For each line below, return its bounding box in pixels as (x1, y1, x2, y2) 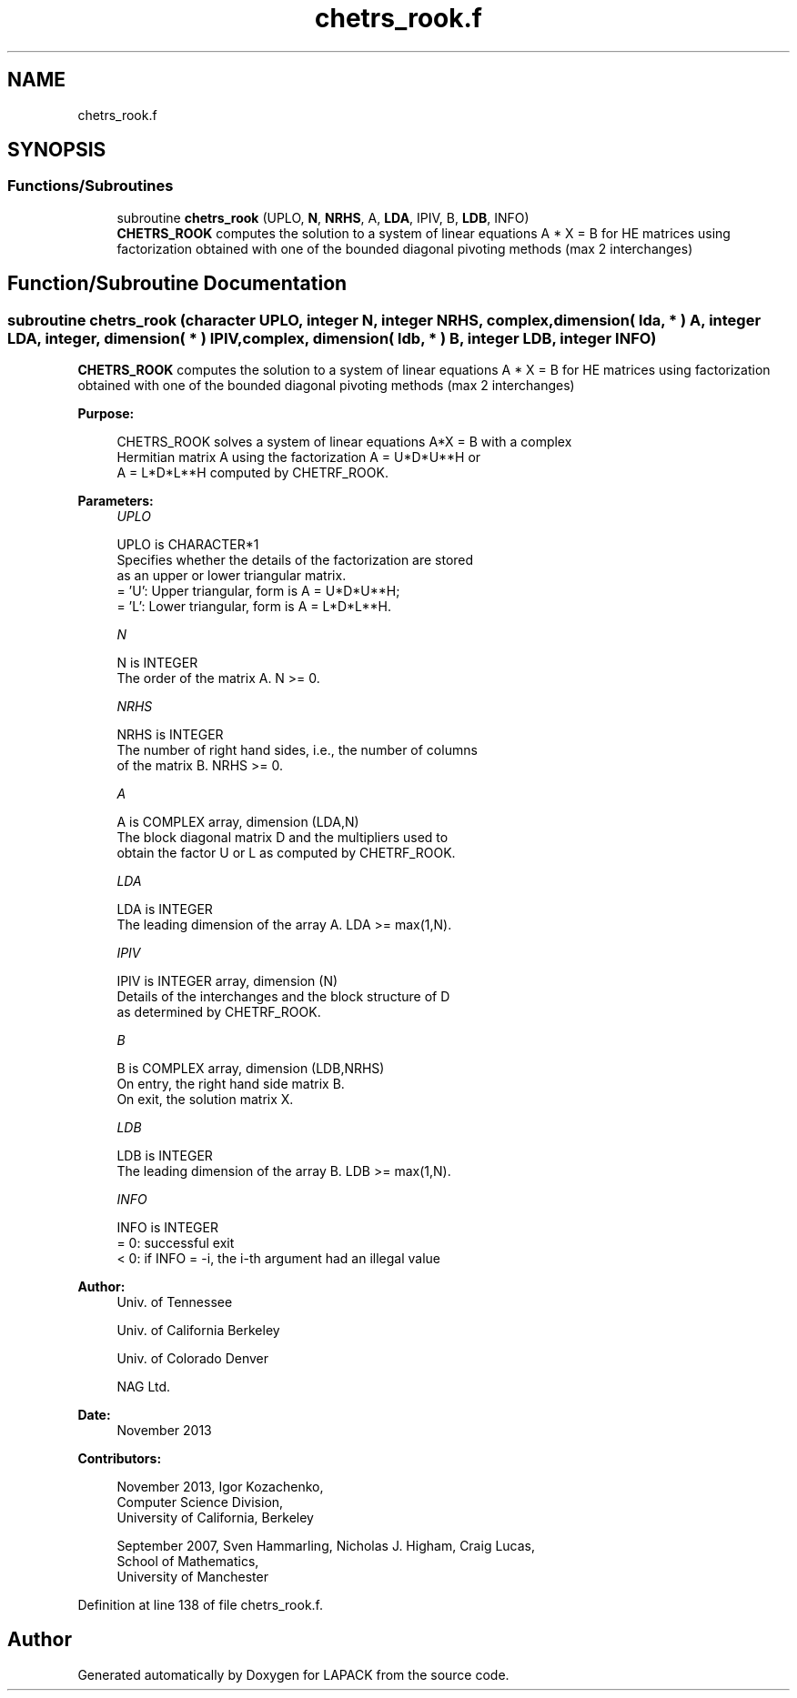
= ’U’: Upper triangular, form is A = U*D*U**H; (116, 583, 400, 599)
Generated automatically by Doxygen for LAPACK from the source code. (77, 1666, 509, 1683)
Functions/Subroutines (7, 176, 174, 196)
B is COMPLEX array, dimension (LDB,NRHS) (116, 1060, 385, 1077)
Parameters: (77, 493, 154, 509)
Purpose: (77, 406, 135, 422)
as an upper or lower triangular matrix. (116, 568, 347, 584)
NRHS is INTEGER (116, 727, 224, 743)
